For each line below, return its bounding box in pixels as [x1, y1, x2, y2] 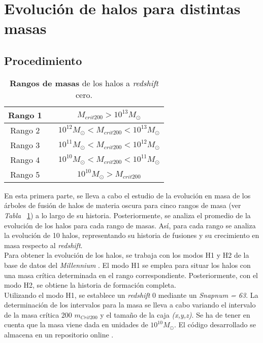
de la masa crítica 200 [4, 309, 72, 320]
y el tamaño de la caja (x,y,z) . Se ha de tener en [100, 309, 250, 320]
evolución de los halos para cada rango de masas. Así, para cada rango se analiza [4, 220, 256, 230]
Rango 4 [10, 153, 40, 165]
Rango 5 [10, 168, 40, 180]
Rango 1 [8, 109, 42, 121]
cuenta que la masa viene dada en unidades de [4, 319, 148, 330]
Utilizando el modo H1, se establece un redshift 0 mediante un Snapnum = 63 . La [4, 289, 258, 300]
